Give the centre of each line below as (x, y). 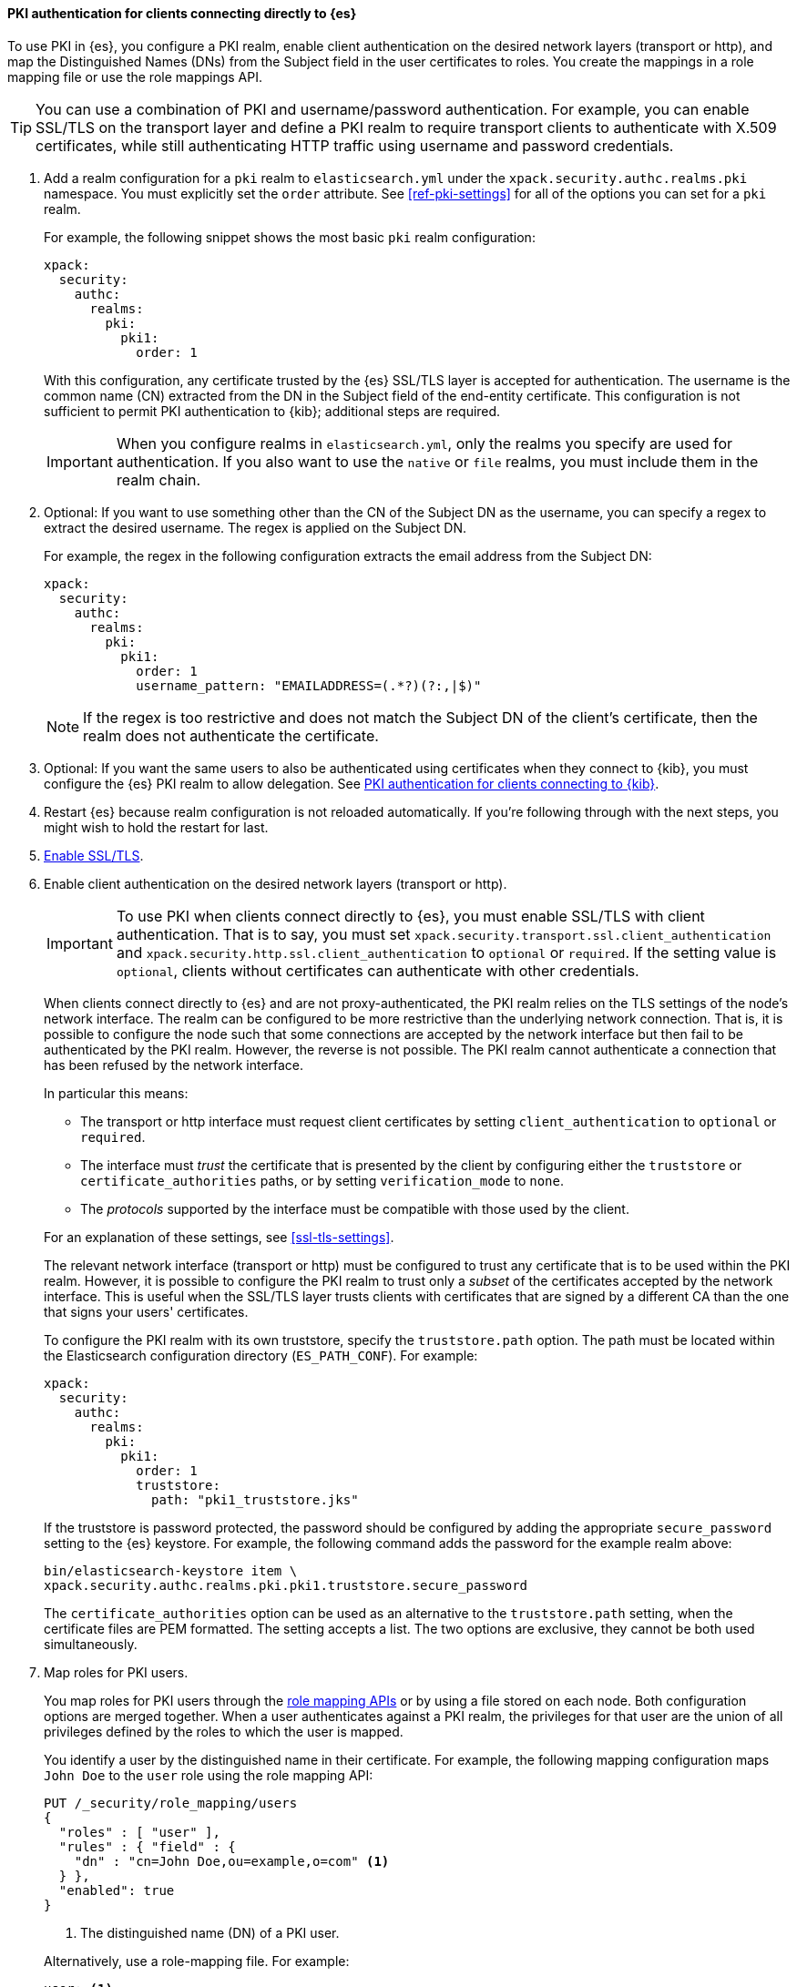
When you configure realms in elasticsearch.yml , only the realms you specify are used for (424, 443)
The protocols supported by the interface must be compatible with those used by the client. (355, 1208)
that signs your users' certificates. (146, 1311)
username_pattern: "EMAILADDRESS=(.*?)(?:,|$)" (309, 685)
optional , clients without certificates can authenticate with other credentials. (378, 970)
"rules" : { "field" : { (147, 1846)
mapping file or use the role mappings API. (135, 76)
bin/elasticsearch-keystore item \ (171, 1570)
